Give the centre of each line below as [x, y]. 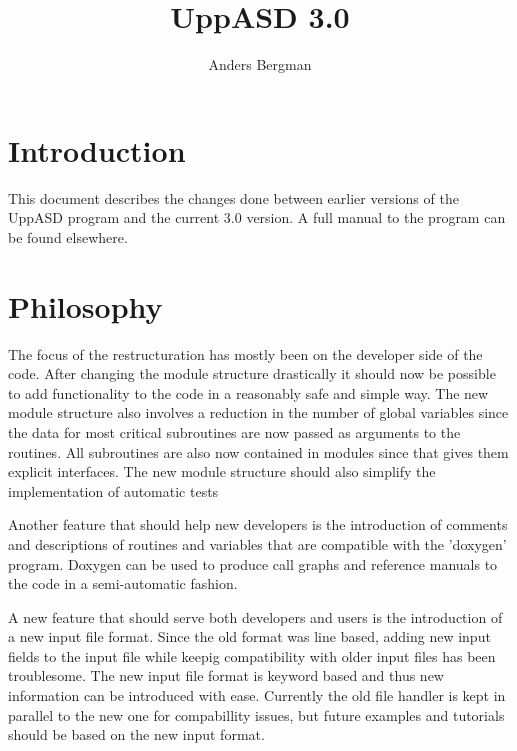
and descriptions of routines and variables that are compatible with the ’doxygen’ [257, 543]
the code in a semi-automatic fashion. [123, 583]
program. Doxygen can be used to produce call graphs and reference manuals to [253, 563]
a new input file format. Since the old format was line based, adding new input [249, 636]
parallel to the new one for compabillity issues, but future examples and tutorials [256, 714]
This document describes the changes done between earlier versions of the [233, 197]
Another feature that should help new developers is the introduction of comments [258, 524]
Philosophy [85, 305]
